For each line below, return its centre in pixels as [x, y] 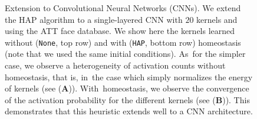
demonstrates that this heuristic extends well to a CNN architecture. [129, 111]
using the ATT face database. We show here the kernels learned [120, 31]
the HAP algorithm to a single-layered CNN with [94, 19]
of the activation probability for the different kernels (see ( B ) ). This [127, 99]
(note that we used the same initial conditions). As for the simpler [125, 54]
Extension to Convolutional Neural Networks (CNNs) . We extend [123, 8]
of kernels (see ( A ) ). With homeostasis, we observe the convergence [127, 88]
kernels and [217, 19]
